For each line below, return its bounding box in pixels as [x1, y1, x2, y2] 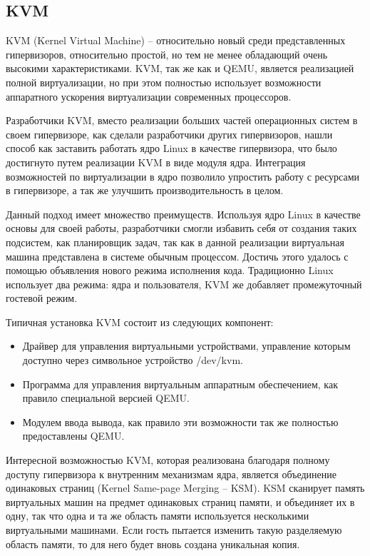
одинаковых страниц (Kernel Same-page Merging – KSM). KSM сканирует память [6, 480, 365, 495]
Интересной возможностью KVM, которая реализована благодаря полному [6, 453, 330, 467]
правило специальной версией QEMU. [22, 390, 190, 405]
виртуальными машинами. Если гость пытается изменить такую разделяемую [6, 522, 342, 537]
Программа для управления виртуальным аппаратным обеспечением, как [22, 376, 338, 391]
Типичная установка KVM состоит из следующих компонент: [6, 314, 274, 329]
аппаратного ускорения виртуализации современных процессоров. [6, 89, 292, 103]
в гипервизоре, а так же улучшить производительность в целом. [6, 183, 284, 198]
